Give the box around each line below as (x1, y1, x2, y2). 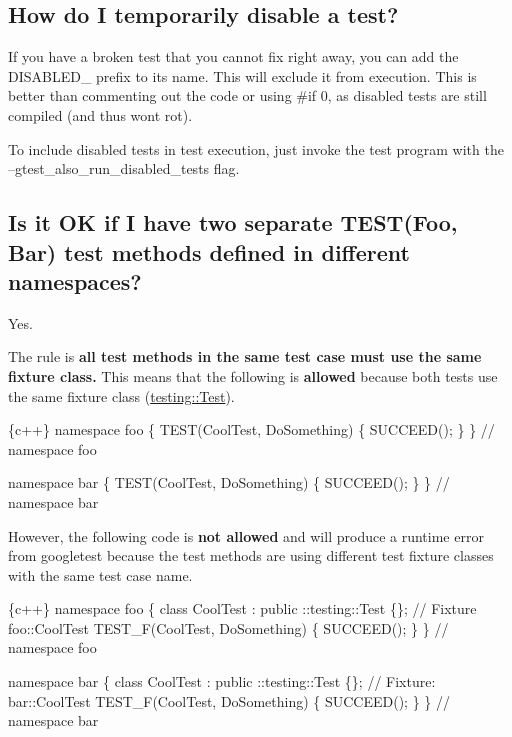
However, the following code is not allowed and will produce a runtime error (8, 525, 484, 546)
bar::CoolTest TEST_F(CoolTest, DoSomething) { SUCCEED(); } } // (8, 690, 450, 711)
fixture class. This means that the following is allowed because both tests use (8, 365, 498, 386)
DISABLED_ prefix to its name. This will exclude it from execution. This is (8, 65, 477, 86)
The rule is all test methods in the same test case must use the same (8, 346, 482, 367)
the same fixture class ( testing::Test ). (8, 385, 235, 406)
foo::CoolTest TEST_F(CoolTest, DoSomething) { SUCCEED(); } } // (8, 617, 449, 638)
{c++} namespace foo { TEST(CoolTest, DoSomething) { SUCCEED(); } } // (8, 419, 495, 440)
